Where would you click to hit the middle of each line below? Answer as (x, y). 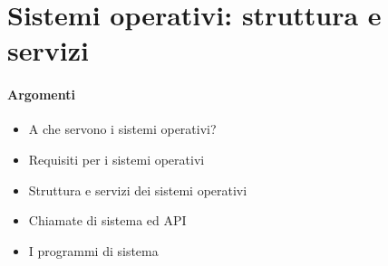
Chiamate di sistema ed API (107, 220)
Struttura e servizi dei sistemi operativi (138, 190)
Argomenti (41, 95)
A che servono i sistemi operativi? (122, 129)
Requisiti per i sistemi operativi (116, 159)
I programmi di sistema (93, 250)
